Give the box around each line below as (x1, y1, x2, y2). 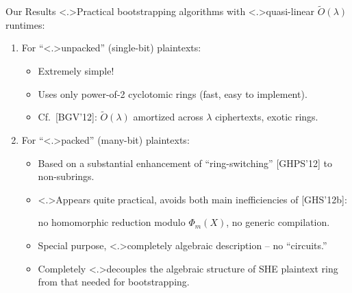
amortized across (133, 110, 203, 124)
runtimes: (5, 17, 45, 31)
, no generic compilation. (226, 215, 330, 229)
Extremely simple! (38, 64, 114, 77)
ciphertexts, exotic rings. (215, 110, 318, 124)
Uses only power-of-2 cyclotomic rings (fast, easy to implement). (38, 86, 307, 101)
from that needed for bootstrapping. (38, 275, 190, 289)
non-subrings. (38, 169, 95, 183)
